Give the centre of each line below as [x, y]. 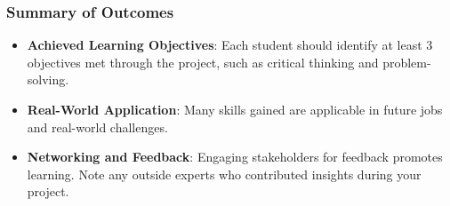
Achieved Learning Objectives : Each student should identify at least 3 [230, 45]
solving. [48, 79]
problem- [407, 62]
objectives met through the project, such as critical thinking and [203, 62]
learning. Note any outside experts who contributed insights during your [224, 174]
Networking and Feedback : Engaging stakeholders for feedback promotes [235, 157]
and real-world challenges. [97, 127]
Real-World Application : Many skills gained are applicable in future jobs [235, 109]
